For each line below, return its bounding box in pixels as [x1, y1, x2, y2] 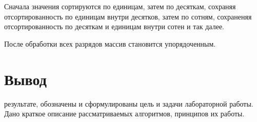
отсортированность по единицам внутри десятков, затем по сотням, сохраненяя [4, 11, 252, 22]
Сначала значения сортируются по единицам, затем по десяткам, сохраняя [4, 1, 236, 11]
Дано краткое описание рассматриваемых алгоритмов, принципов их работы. [4, 108, 245, 119]
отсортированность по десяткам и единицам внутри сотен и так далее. [4, 21, 224, 32]
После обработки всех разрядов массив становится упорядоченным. [4, 38, 216, 49]
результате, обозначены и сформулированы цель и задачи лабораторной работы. [4, 98, 253, 109]
